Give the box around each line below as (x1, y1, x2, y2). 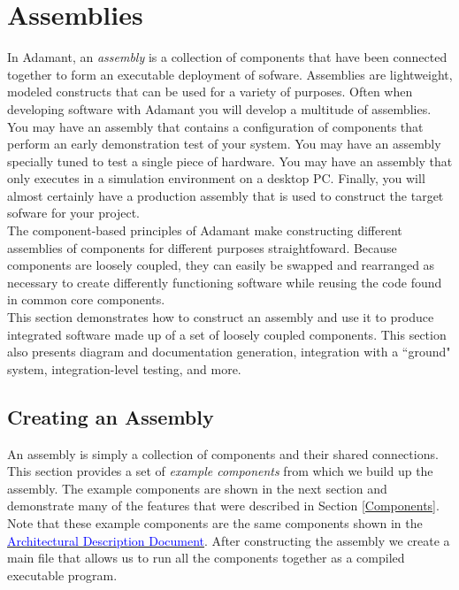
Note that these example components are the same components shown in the (7, 513, 423, 532)
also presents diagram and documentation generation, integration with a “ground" (7, 342, 451, 361)
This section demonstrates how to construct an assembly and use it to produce (7, 308, 434, 326)
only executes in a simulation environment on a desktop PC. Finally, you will (7, 169, 425, 188)
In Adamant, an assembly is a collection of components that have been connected (7, 48, 448, 66)
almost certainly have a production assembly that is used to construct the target (7, 186, 444, 204)
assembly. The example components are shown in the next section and (7, 479, 387, 497)
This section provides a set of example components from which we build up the (7, 462, 433, 480)
